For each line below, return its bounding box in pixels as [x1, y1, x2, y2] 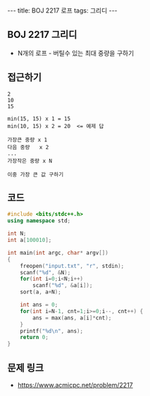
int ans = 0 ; [20, 301, 58, 309]
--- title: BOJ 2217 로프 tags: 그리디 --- [7, 6, 118, 15]
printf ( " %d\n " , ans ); [20, 327, 83, 335]
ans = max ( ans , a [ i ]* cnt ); [32, 314, 112, 321]
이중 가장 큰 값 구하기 [7, 171, 64, 178]
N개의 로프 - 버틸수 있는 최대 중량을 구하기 [17, 49, 135, 57]
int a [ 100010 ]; [7, 237, 52, 244]
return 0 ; [20, 334, 49, 341]
